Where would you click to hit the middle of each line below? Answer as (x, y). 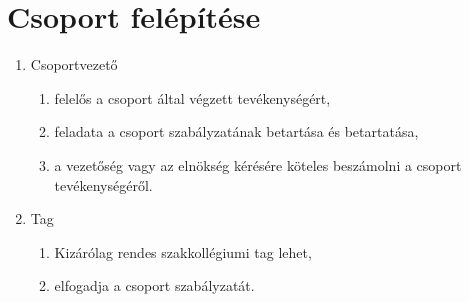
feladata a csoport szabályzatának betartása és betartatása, (236, 131)
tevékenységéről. (103, 184)
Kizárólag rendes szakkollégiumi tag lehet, (183, 251)
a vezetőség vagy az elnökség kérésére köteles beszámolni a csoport (258, 164)
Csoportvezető (74, 64)
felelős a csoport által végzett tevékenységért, (192, 97)
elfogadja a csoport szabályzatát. (154, 285)
